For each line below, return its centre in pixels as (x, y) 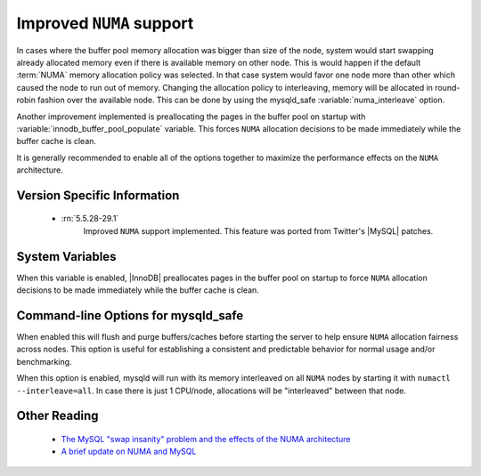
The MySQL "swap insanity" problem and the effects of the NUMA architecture (206, 440)
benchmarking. (44, 361)
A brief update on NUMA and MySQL (129, 452)
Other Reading (57, 416)
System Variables (66, 257)
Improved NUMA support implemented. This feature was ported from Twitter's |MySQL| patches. (258, 230)
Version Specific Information (98, 195)
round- (448, 87)
